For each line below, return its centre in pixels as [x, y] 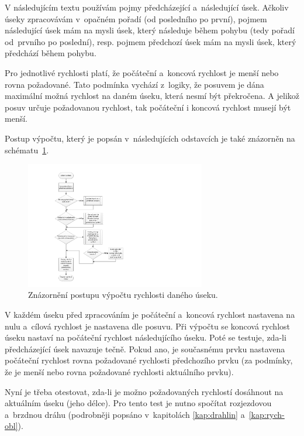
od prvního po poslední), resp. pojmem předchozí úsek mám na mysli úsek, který [151, 41]
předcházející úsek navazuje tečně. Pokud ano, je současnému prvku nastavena [145, 349]
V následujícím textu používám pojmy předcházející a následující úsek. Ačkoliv [147, 7]
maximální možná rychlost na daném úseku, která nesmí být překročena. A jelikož [152, 96]
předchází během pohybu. [51, 53]
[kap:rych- [267, 414]
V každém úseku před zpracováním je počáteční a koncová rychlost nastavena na [150, 315]
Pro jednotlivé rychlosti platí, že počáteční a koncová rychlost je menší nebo [142, 72]
